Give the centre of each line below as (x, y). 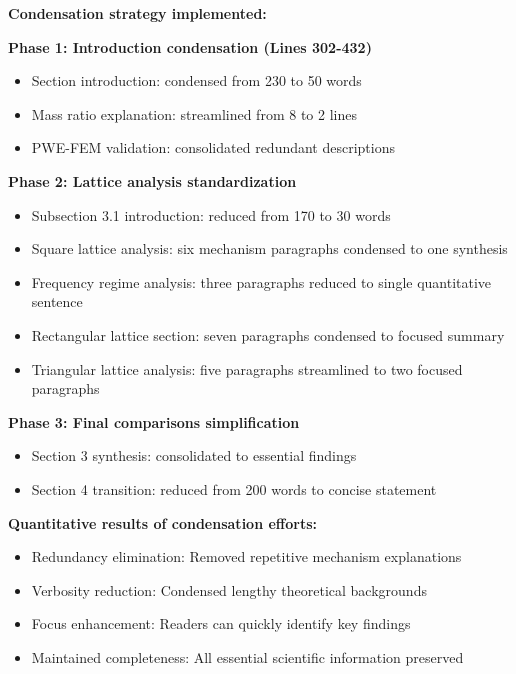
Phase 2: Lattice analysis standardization (152, 180)
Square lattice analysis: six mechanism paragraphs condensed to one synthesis (269, 248)
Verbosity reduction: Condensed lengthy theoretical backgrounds (229, 589)
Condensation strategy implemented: (137, 13)
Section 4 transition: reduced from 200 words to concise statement (234, 488)
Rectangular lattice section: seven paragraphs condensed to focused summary (268, 334)
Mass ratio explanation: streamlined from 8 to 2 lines (194, 113)
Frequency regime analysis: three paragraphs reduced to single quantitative (261, 281)
